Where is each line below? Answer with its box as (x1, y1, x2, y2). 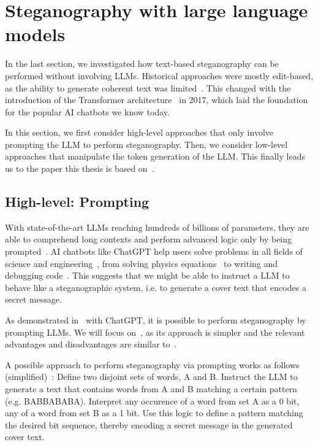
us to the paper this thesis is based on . (5, 162, 154, 175)
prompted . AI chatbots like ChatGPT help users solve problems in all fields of (5, 245, 303, 258)
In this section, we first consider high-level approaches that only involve (5, 126, 273, 139)
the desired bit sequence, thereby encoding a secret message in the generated (5, 418, 293, 431)
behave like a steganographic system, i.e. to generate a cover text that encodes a (5, 281, 306, 293)
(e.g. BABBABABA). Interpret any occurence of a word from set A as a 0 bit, (5, 394, 300, 407)
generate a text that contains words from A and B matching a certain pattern (5, 382, 297, 395)
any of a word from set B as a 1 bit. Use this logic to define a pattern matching (5, 406, 303, 419)
